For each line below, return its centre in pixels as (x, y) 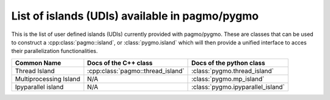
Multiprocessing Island (48, 79)
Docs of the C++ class (120, 63)
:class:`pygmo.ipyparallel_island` (238, 87)
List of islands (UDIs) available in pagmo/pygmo (135, 16)
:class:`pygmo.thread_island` (233, 71)
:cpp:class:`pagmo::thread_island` (136, 71)
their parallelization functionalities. (54, 51)
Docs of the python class (228, 63)
